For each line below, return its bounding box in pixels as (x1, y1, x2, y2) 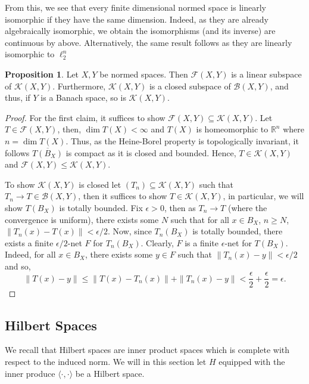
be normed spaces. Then (99, 67, 188, 80)
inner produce (5, 367, 55, 379)
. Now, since (107, 225, 152, 237)
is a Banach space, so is (40, 91, 126, 104)
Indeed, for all (5, 248, 56, 261)
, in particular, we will (223, 190, 304, 202)
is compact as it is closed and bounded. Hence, (65, 146, 236, 159)
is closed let (79, 178, 121, 190)
